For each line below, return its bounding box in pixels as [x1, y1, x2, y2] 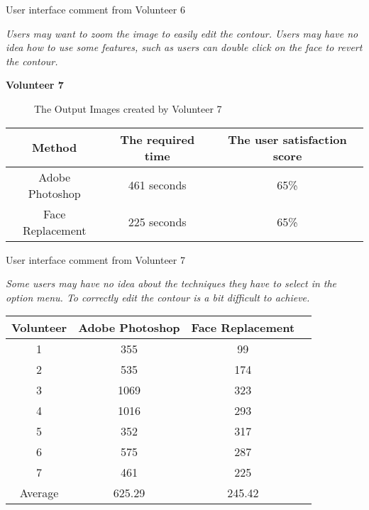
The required [120, 131, 195, 148]
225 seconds [128, 214, 187, 231]
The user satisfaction [228, 131, 347, 148]
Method [32, 139, 77, 156]
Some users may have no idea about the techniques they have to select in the [6, 276, 337, 291]
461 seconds [128, 177, 187, 194]
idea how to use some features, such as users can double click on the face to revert [6, 40, 363, 55]
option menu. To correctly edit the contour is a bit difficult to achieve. [6, 289, 310, 304]
